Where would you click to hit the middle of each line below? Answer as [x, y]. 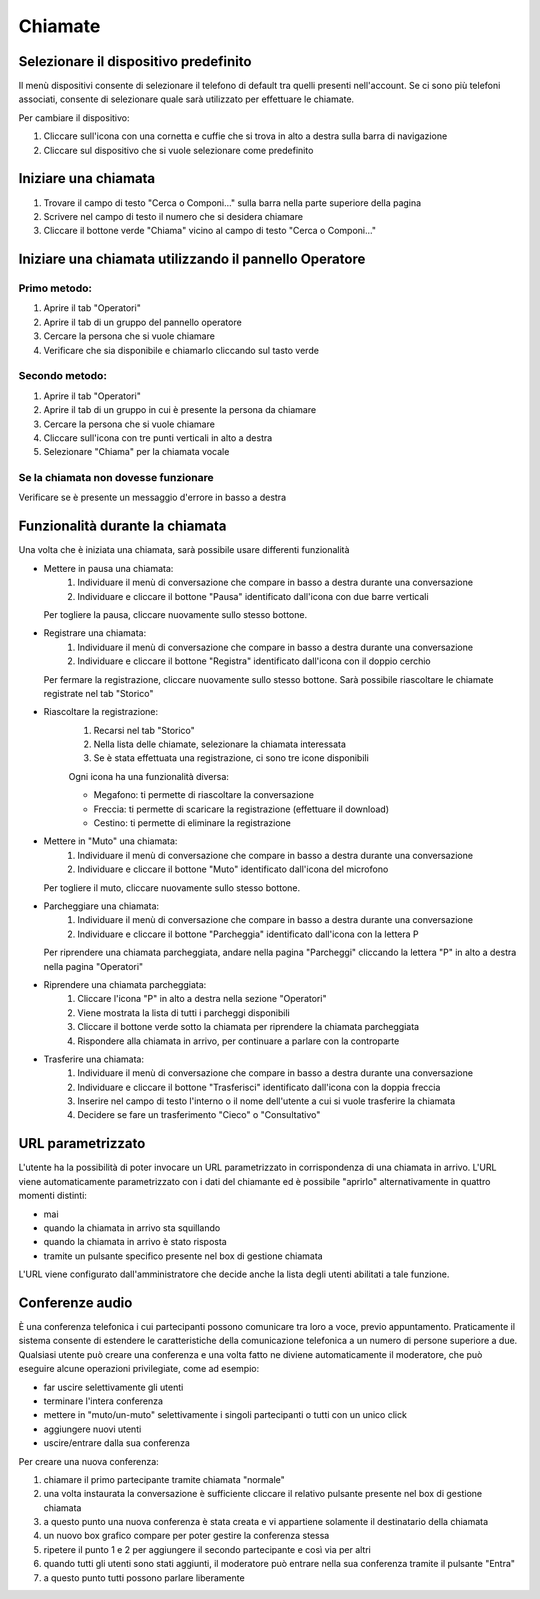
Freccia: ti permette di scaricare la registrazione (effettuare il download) [241, 809]
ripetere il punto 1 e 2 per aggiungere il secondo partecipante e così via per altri [207, 1549]
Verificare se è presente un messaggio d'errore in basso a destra [152, 497]
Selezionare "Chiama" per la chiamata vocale [136, 452]
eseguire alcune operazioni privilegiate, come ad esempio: [139, 1369]
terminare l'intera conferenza [103, 1401]
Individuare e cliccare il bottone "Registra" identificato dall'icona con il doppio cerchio [254, 661]
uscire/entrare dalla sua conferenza [116, 1443]
